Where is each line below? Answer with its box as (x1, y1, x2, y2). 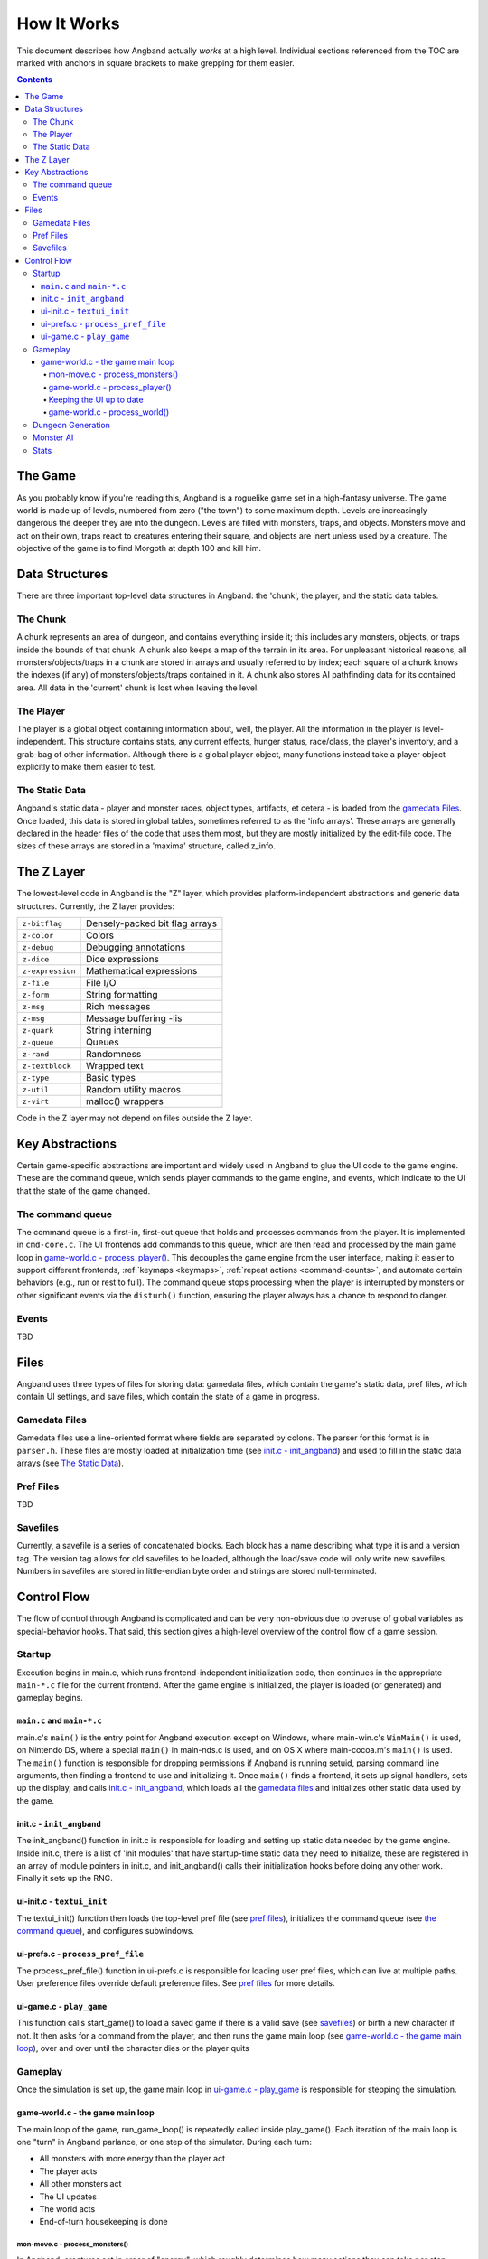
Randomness (86, 1048, 142, 1061)
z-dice (22, 954, 50, 964)
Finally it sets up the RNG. (16, 1873, 113, 1884)
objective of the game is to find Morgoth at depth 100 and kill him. (16, 543, 262, 554)
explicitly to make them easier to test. (16, 762, 156, 773)
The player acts (39, 2165, 98, 2177)
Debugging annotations (86, 941, 185, 953)
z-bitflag (22, 918, 63, 928)
